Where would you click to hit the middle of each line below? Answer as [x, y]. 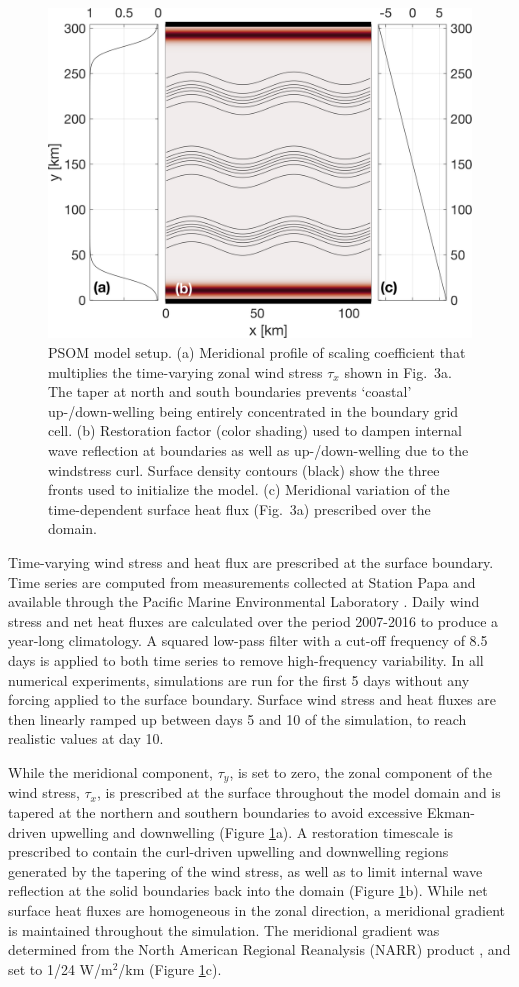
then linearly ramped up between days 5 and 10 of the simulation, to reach [237, 718]
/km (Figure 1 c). [170, 968]
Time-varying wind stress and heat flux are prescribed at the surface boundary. [251, 561]
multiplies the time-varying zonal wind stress [185, 371]
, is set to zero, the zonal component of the [361, 771]
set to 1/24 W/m [60, 968]
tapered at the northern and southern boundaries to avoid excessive [215, 811]
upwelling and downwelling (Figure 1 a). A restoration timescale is [252, 831]
